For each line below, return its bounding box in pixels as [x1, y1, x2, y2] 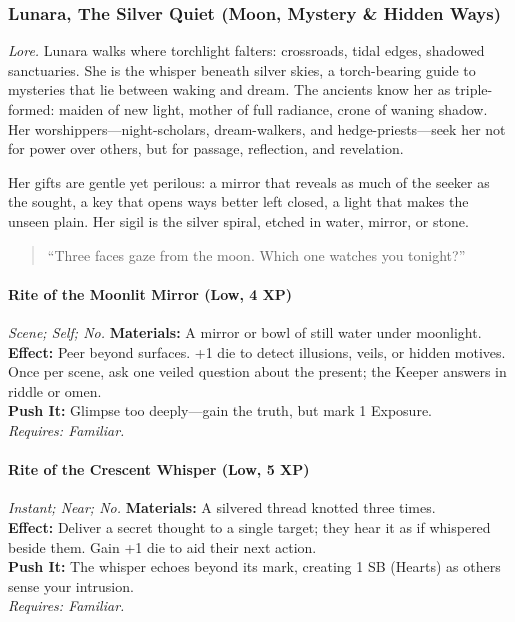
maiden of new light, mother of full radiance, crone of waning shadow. [58, 99, 488, 119]
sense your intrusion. [8, 575, 134, 596]
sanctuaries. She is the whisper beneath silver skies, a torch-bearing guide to [8, 59, 476, 80]
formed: [8, 99, 55, 119]
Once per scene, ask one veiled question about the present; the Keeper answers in [8, 361, 507, 382]
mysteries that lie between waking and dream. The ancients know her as [8, 79, 451, 100]
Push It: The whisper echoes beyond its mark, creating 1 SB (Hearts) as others [8, 556, 501, 577]
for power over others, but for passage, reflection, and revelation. [8, 138, 404, 159]
